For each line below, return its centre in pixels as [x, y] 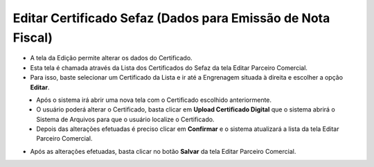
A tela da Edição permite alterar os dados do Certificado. [112, 58]
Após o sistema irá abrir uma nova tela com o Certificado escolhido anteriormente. [154, 100]
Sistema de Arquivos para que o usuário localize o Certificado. [125, 119]
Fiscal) [33, 37]
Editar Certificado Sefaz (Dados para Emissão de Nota [171, 18]
